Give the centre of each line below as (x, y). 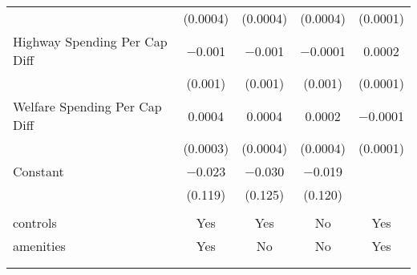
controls (35, 222)
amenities (39, 246)
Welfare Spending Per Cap (87, 106)
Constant (38, 171)
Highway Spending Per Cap (90, 41)
